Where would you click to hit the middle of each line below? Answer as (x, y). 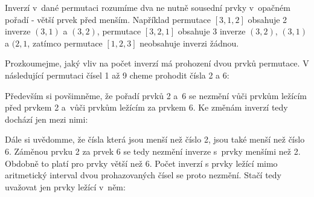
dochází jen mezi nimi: (46, 119)
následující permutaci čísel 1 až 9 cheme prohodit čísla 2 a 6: (117, 75)
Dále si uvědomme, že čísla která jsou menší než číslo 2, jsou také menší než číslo (155, 139)
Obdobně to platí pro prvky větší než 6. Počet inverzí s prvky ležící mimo (141, 163)
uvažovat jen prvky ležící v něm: (65, 186)
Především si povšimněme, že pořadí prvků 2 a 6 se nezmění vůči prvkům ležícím (156, 95)
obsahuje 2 (268, 19)
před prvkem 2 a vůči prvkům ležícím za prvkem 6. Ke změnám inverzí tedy (146, 107)
